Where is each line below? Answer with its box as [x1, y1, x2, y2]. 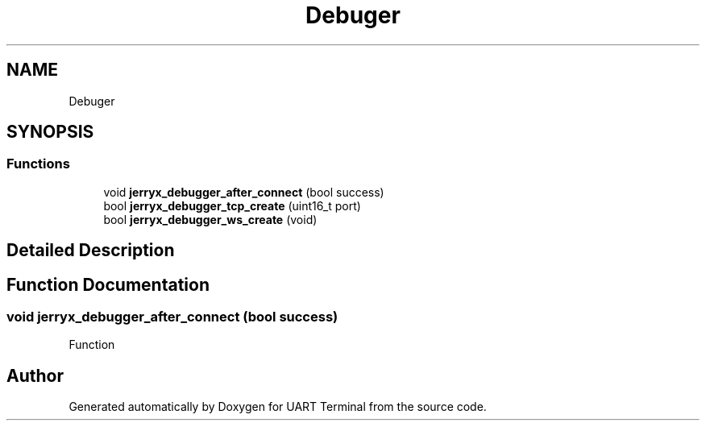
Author [6, 365, 64, 386]
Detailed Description [6, 240, 175, 261]
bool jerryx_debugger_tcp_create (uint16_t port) [103, 198, 361, 213]
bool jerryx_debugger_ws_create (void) [103, 212, 318, 226]
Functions [6, 155, 70, 172]
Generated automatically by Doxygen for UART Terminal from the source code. [69, 400, 487, 414]
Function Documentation [6, 274, 210, 295]
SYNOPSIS [6, 122, 94, 143]
